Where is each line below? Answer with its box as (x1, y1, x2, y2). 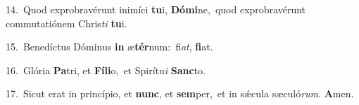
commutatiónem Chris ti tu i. (6, 15, 127, 30)
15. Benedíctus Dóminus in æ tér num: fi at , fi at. (6, 39, 213, 54)
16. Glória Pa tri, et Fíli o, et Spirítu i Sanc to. (6, 62, 206, 77)
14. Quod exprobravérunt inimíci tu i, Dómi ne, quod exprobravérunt (6, 2, 306, 16)
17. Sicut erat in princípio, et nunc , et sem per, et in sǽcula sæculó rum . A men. (6, 86, 354, 101)
